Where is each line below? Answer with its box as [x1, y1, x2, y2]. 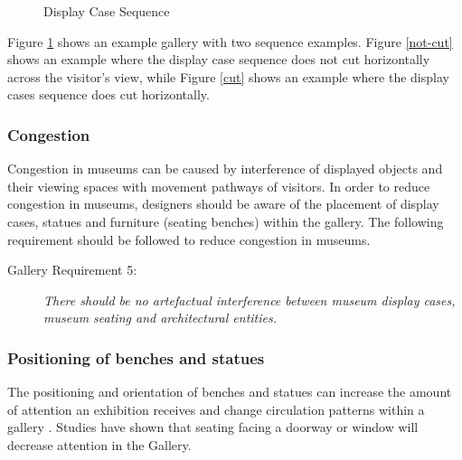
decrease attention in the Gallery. [7, 435, 192, 454]
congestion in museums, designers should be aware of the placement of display [7, 194, 439, 213]
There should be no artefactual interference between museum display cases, [43, 290, 456, 309]
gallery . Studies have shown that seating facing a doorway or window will [7, 418, 419, 437]
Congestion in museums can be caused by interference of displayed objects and [7, 159, 443, 178]
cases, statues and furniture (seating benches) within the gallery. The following [7, 211, 444, 230]
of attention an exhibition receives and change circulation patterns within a [7, 399, 425, 418]
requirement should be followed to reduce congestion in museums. [7, 230, 371, 249]
